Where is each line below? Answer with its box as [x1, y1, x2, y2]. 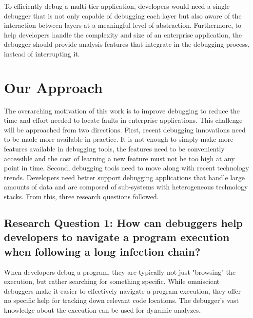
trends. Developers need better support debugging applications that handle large [4, 172, 245, 182]
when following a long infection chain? [4, 243, 201, 259]
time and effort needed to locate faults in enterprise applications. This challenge [4, 115, 243, 125]
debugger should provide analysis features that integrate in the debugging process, [4, 39, 250, 49]
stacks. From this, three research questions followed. [4, 191, 159, 202]
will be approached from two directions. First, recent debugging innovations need [4, 124, 246, 134]
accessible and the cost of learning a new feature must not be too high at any [4, 153, 235, 163]
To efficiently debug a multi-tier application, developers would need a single [4, 1, 230, 11]
